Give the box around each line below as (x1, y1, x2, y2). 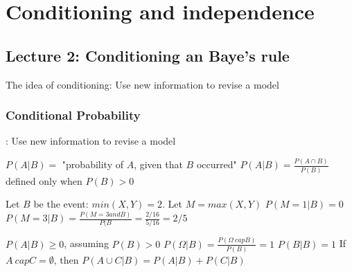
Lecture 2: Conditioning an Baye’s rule (6, 44, 290, 66)
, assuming (64, 236, 109, 251)
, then (53, 253, 79, 267)
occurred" (196, 157, 237, 172)
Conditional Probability (6, 107, 141, 124)
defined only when (6, 173, 82, 188)
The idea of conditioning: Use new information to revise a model (6, 77, 279, 91)
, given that (134, 157, 183, 172)
